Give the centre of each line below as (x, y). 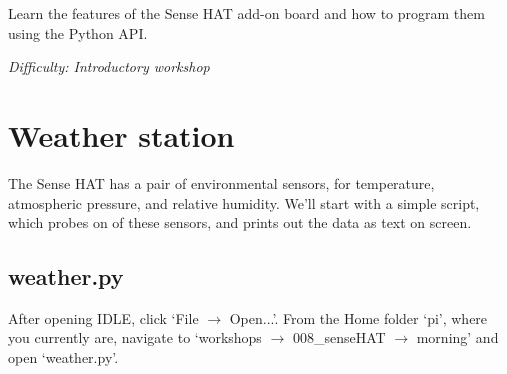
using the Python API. (78, 32)
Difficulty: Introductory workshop (109, 66)
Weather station (121, 134)
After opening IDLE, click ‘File (103, 317)
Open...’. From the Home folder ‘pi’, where (358, 317)
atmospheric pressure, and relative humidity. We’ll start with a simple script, (244, 202)
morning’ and (457, 337)
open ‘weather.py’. (63, 357)
